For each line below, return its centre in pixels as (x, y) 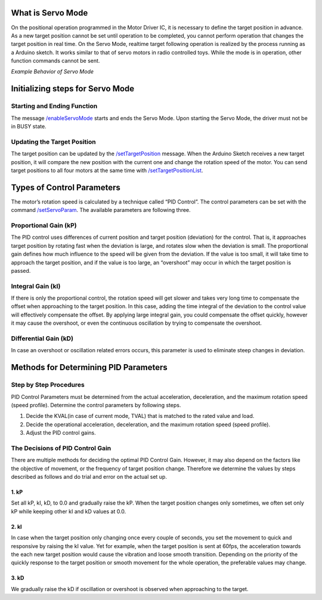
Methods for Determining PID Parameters (89, 367)
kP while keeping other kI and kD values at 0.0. (69, 511)
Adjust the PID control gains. (61, 433)
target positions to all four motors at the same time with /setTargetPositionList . (107, 170)
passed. (21, 270)
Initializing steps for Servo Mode (73, 89)
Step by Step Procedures (48, 385)
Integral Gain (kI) (36, 286)
